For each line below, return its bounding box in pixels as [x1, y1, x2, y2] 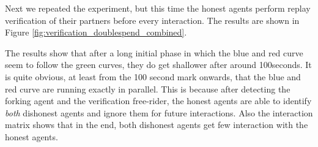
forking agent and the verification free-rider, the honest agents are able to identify [5, 94, 312, 107]
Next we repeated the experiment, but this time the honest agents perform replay [5, 2, 311, 14]
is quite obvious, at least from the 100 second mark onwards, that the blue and [5, 70, 301, 83]
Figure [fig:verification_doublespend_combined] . [5, 26, 187, 39]
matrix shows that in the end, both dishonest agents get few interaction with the [5, 118, 308, 131]
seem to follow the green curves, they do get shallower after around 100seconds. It [5, 58, 312, 71]
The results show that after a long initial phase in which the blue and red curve [5, 46, 303, 59]
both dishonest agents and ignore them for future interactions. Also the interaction [5, 106, 313, 119]
